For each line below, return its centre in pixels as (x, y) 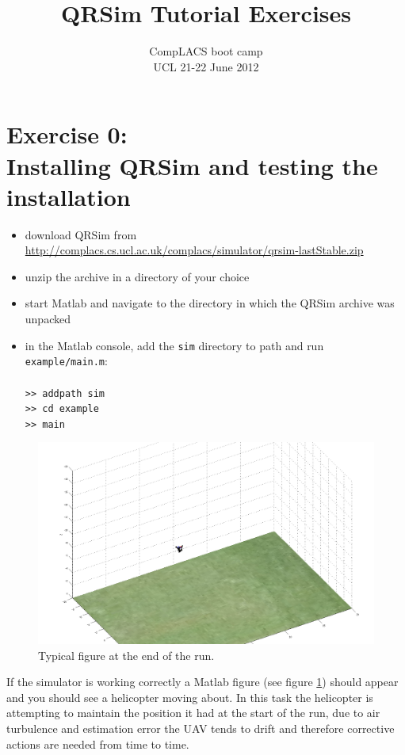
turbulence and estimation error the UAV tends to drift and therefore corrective (201, 728)
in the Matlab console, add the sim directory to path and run (174, 345)
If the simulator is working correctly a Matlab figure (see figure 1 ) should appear (202, 682)
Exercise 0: (67, 134)
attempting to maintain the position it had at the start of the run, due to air (193, 713)
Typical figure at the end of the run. (126, 655)
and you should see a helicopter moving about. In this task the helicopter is (190, 697)
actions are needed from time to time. (98, 744)
